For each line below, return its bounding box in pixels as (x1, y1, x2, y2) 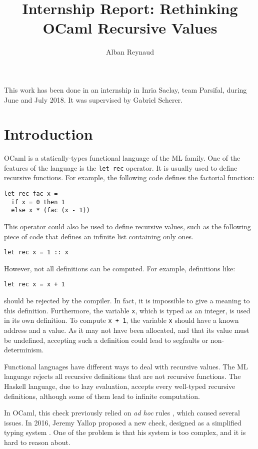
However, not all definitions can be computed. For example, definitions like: (4, 263, 235, 273)
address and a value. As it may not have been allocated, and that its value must (4, 325, 249, 335)
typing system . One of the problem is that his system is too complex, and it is (4, 427, 246, 437)
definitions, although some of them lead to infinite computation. (4, 390, 200, 401)
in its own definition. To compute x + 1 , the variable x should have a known (4, 315, 239, 325)
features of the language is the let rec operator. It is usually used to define (4, 162, 237, 173)
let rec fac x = (4, 190, 58, 198)
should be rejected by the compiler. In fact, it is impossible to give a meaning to (4, 295, 250, 306)
